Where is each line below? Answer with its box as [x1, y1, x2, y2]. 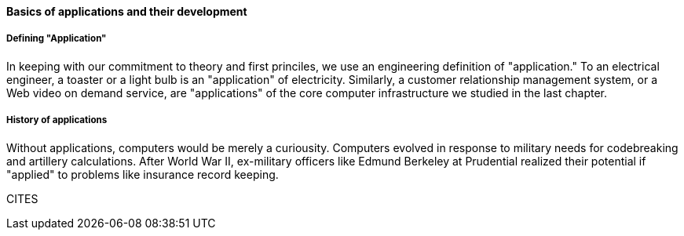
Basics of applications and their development [6, 5, 247, 18]
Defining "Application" [6, 33, 107, 45]
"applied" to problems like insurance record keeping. [6, 167, 279, 181]
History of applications [6, 114, 108, 126]
